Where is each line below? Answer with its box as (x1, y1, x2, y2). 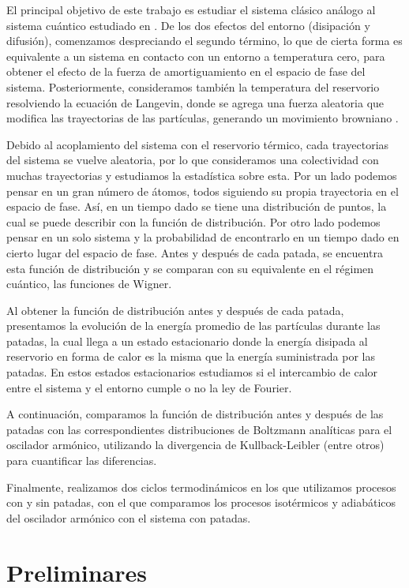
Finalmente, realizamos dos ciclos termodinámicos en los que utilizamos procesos (6, 478, 396, 495)
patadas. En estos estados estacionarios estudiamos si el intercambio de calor (6, 364, 378, 380)
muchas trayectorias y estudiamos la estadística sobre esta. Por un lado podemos (6, 167, 397, 183)
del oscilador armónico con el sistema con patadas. (6, 509, 251, 526)
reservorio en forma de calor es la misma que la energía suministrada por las (6, 348, 376, 365)
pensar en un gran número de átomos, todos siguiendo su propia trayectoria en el (6, 182, 399, 199)
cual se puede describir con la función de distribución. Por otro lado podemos (6, 213, 381, 230)
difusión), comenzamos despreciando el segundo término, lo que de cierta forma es (6, 32, 403, 49)
